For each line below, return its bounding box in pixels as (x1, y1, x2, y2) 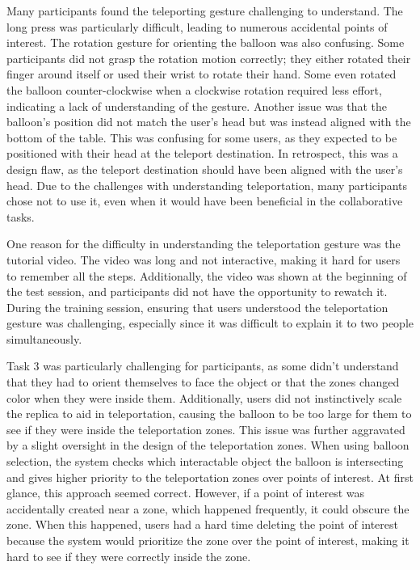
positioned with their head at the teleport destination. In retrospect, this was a (6, 145, 398, 162)
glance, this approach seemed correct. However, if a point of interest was (6, 484, 365, 501)
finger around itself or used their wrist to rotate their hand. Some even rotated (6, 65, 397, 82)
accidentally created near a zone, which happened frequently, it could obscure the (6, 500, 409, 517)
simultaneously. (6, 330, 82, 347)
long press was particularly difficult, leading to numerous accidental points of (6, 18, 388, 35)
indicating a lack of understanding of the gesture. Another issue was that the (6, 97, 388, 114)
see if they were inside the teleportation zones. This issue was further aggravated (6, 420, 405, 437)
